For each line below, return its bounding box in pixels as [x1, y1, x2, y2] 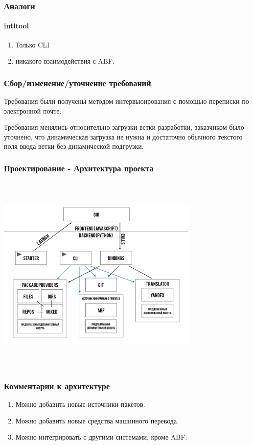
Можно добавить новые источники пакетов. [15, 398, 145, 409]
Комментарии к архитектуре [4, 379, 110, 392]
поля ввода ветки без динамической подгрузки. [4, 141, 144, 151]
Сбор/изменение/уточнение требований [4, 76, 151, 89]
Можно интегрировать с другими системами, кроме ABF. [15, 432, 187, 442]
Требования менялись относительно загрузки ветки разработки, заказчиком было [4, 122, 244, 132]
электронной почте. [4, 105, 62, 116]
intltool [4, 21, 29, 31]
